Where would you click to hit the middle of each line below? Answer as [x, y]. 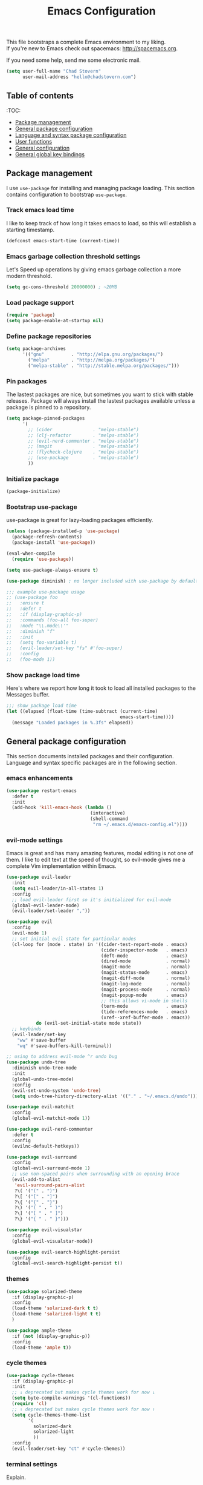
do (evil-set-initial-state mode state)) [89, 1024]
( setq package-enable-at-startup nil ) [55, 321]
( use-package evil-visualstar [44, 1230]
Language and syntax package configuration [71, 135]
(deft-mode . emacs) [144, 956]
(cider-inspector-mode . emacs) [144, 950]
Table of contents [40, 96]
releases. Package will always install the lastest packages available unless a [101, 401]
